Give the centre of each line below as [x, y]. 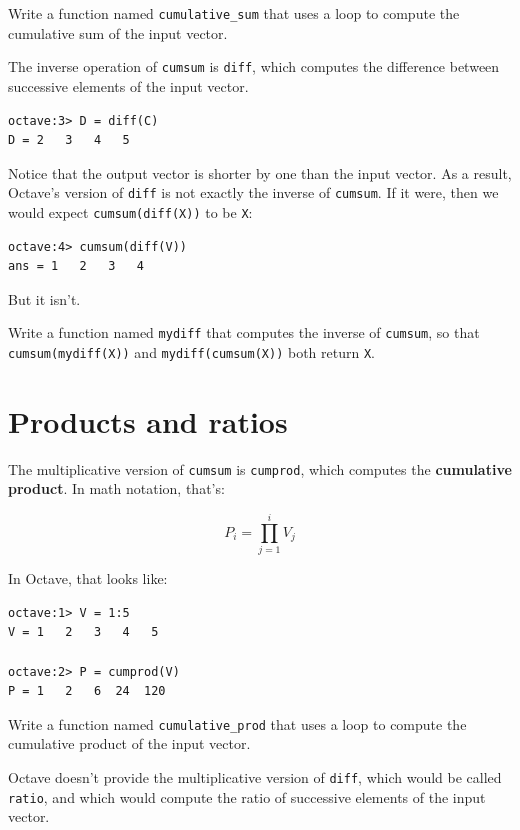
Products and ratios [148, 420]
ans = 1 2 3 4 [76, 266]
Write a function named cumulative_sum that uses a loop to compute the [234, 13]
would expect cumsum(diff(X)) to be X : [130, 211]
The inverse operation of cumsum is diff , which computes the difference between [254, 66]
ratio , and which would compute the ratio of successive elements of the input [247, 796]
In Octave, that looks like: [88, 578]
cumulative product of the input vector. [129, 743]
